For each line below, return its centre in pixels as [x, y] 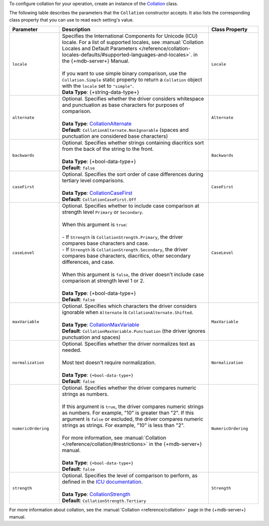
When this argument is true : [95, 225]
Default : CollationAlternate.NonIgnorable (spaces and [125, 130]
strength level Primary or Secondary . [103, 212]
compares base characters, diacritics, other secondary [126, 256]
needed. [72, 350]
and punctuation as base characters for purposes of [123, 105]
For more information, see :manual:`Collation [114, 438]
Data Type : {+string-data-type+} [101, 92]
